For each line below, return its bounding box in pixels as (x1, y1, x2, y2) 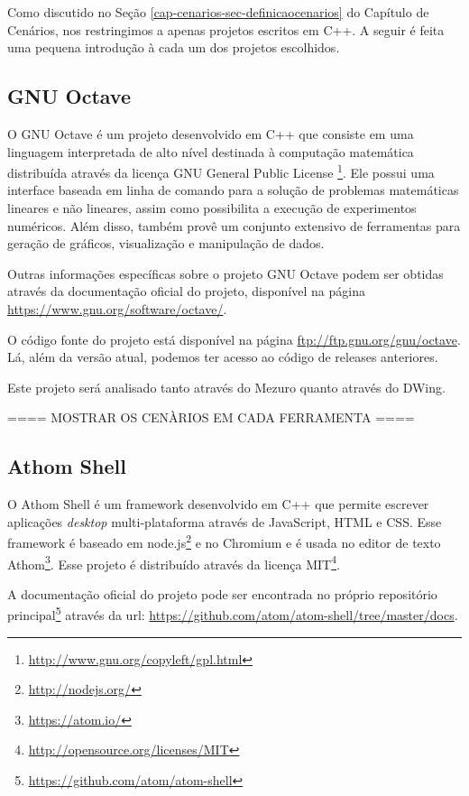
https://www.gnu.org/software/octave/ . (7, 299, 227, 318)
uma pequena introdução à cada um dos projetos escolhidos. (7, 38, 340, 57)
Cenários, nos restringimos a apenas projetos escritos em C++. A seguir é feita (7, 20, 445, 39)
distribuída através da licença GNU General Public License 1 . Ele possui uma (7, 161, 435, 181)
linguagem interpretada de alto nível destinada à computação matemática (7, 142, 414, 161)
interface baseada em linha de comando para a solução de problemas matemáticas (7, 180, 459, 199)
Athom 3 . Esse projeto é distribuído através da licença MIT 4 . (7, 551, 340, 573)
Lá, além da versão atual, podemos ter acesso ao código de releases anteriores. (7, 347, 438, 366)
